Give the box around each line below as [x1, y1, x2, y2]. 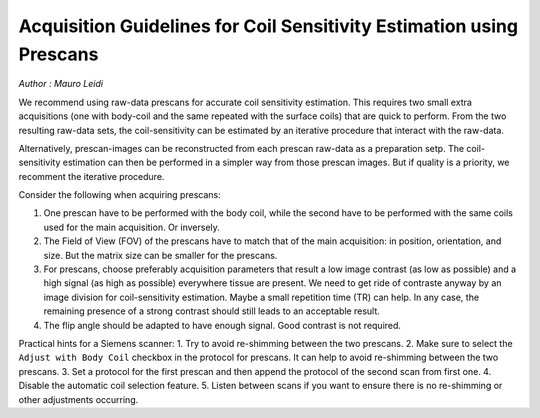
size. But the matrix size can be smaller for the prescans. [43, 249, 278, 261]
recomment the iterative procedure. [18, 170, 165, 182]
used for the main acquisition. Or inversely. [43, 221, 220, 233]
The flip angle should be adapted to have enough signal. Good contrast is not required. [43, 319, 402, 331]
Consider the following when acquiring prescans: [18, 189, 221, 201]
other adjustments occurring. [18, 393, 139, 405]
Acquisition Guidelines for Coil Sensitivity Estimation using [18, 15, 519, 37]
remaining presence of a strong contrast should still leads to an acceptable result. [43, 305, 380, 317]
